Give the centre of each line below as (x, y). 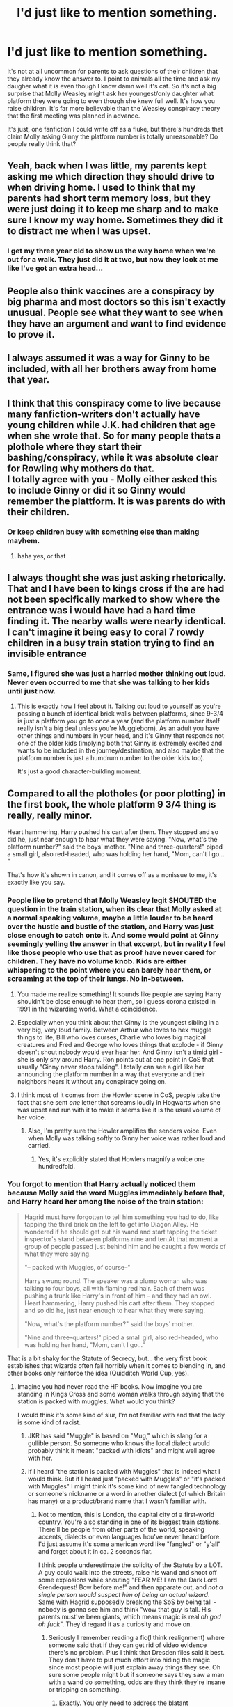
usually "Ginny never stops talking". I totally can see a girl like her (111, 1067)
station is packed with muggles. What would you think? (96, 1401)
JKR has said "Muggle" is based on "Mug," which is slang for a (118, 1435)
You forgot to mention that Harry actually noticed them (102, 1184)
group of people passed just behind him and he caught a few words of (125, 1246)
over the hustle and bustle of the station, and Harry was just (111, 927)
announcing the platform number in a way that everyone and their (111, 1074)
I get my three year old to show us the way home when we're (111, 251)
